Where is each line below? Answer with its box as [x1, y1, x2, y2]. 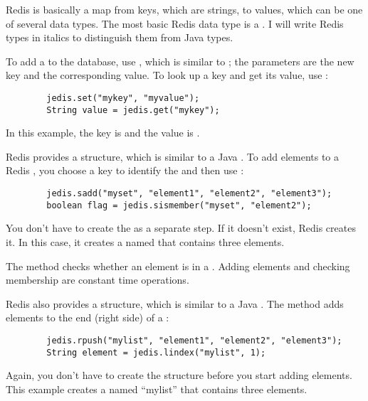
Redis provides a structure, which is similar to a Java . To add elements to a [6, 149, 340, 164]
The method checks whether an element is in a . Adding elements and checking [6, 258, 350, 273]
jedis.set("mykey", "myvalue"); [46, 92, 200, 103]
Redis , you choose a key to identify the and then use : [6, 163, 244, 178]
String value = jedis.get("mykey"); [46, 105, 220, 115]
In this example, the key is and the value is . [6, 125, 200, 140]
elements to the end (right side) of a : [6, 310, 169, 325]
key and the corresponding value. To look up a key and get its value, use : [6, 68, 328, 82]
